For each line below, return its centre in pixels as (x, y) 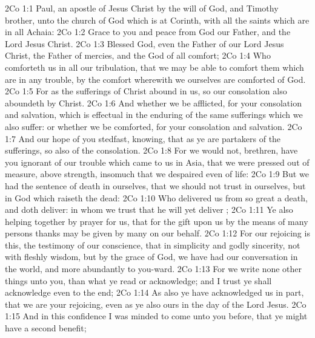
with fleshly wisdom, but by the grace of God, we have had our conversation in (151, 257)
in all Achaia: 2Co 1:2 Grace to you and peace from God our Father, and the (148, 32)
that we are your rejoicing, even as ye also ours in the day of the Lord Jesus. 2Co (156, 304)
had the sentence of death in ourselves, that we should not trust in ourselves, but (155, 185)
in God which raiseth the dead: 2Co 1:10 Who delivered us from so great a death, (156, 197)
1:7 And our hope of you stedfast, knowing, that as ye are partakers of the (143, 138)
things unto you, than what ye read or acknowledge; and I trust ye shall (138, 280)
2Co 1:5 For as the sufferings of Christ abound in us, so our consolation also (146, 91)
